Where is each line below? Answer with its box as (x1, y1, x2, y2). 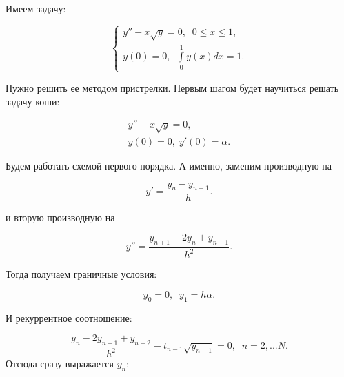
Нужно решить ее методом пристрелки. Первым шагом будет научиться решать (6, 81, 339, 95)
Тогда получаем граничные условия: (6, 267, 157, 281)
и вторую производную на (6, 210, 115, 224)
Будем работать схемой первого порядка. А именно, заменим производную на (6, 159, 332, 173)
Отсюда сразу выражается (6, 356, 114, 371)
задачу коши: (6, 94, 60, 108)
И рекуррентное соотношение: (6, 310, 132, 325)
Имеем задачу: (6, 1, 66, 15)
